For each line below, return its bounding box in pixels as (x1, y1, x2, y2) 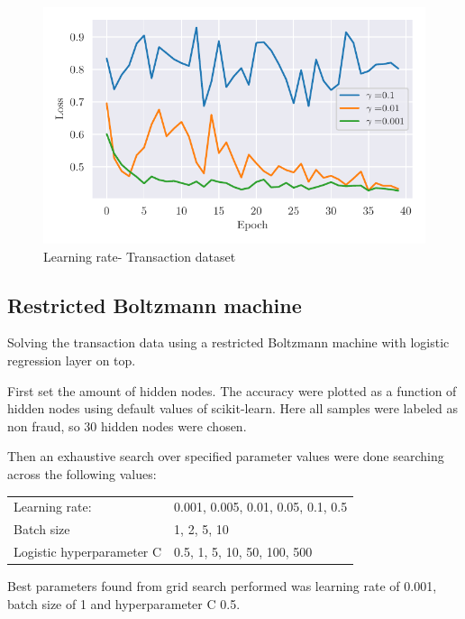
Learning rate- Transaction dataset (43, 246, 236, 265)
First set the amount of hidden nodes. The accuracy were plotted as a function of (7, 381, 457, 400)
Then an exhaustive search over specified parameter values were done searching (7, 447, 444, 466)
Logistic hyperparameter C (14, 542, 162, 561)
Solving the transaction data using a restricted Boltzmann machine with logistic (7, 333, 450, 352)
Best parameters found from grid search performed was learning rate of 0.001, (7, 577, 437, 596)
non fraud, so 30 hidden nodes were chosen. (7, 416, 247, 435)
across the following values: (7, 465, 157, 484)
